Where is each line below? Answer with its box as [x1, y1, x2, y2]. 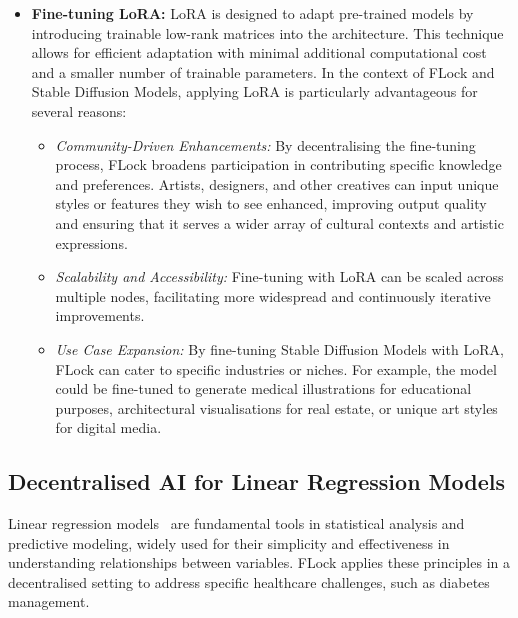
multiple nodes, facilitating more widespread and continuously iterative [55, 285, 491, 306]
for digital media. [55, 417, 162, 438]
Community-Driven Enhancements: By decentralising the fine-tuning [55, 134, 476, 155]
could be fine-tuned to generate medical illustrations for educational [55, 378, 472, 399]
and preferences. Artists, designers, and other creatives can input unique [55, 173, 499, 194]
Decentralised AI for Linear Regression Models [8, 466, 506, 497]
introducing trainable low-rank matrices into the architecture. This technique [31, 22, 504, 43]
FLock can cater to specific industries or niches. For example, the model [55, 358, 497, 379]
